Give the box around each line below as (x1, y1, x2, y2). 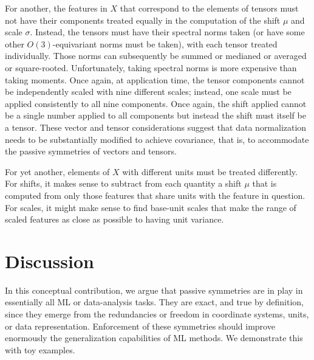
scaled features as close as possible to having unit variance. (5, 213, 224, 226)
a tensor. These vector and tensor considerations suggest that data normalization (5, 120, 307, 133)
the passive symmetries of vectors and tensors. (5, 145, 177, 157)
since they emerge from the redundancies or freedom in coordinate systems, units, (5, 308, 309, 320)
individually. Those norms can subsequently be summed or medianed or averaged (5, 49, 307, 62)
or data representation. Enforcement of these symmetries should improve (5, 319, 275, 332)
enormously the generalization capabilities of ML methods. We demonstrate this (5, 331, 303, 344)
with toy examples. (5, 343, 75, 356)
